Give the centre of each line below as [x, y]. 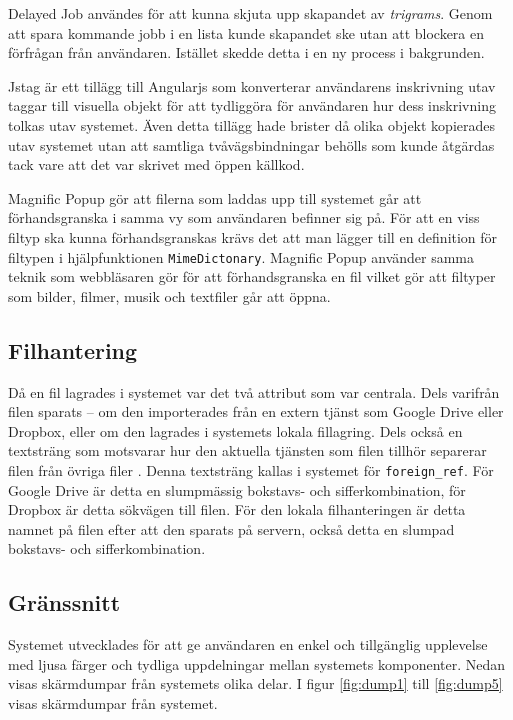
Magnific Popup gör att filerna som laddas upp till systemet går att [215, 197]
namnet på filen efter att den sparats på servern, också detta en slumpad [231, 528]
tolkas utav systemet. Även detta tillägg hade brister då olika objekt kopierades [252, 124]
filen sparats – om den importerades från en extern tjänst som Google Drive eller [256, 411]
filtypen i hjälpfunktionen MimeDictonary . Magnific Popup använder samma [241, 256]
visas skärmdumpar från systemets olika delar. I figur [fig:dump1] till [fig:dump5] [255, 683]
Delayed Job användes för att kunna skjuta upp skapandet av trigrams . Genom [250, 13]
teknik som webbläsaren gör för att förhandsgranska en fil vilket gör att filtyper [252, 276]
